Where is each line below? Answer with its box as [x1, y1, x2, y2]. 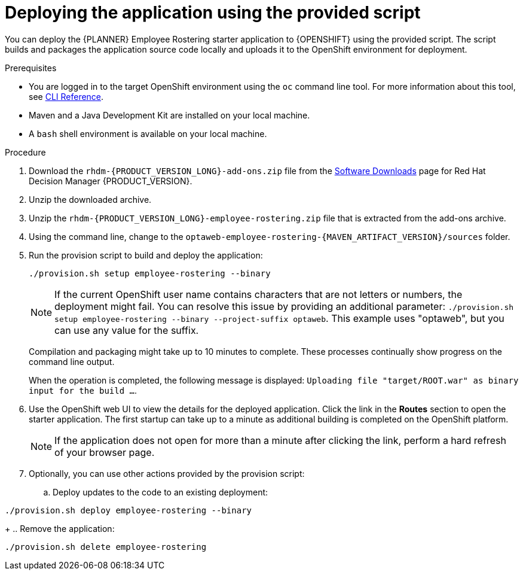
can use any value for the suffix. [54, 324, 199, 336]
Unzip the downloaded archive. [29, 194, 152, 205]
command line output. [29, 356, 115, 367]
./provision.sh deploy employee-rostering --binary [5, 505, 252, 515]
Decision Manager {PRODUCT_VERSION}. [29, 175, 192, 186]
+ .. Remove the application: [5, 523, 115, 534]
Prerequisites [5, 62, 57, 73]
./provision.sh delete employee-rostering [5, 541, 207, 552]
